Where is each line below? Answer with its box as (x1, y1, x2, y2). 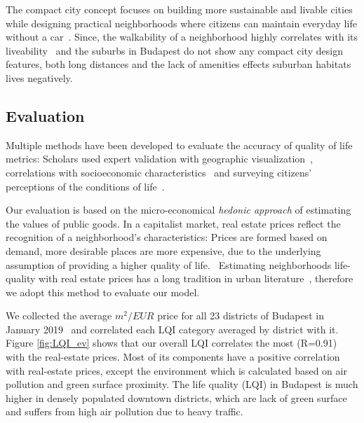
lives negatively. (6, 70, 73, 85)
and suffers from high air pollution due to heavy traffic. (6, 404, 243, 419)
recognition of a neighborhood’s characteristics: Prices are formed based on (6, 230, 328, 244)
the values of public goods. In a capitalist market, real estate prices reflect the (6, 216, 341, 230)
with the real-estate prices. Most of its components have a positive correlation (6, 349, 340, 364)
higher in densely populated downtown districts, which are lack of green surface (6, 390, 347, 405)
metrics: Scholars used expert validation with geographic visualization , (6, 151, 314, 166)
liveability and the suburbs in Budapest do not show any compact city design (6, 43, 343, 57)
